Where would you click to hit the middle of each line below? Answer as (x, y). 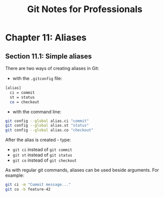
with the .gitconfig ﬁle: (37, 78)
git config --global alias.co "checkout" (49, 130)
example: (15, 175)
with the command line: (37, 111)
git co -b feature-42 (28, 189)
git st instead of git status (42, 155)
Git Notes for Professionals (85, 9)
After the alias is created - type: (38, 140)
